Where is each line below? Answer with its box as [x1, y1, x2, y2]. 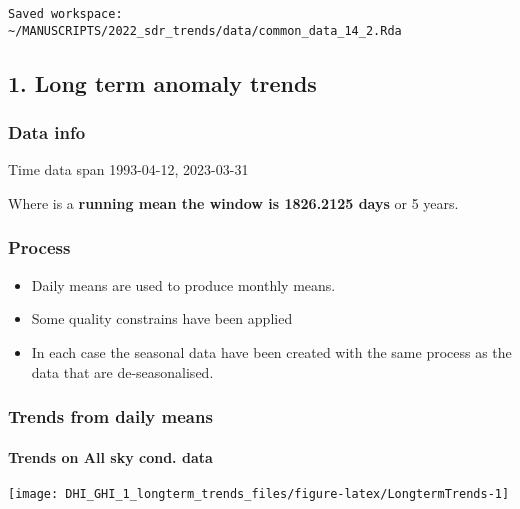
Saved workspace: [8, 7, 123, 21]
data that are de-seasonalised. [31, 361, 214, 382]
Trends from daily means [8, 404, 213, 429]
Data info [8, 120, 86, 145]
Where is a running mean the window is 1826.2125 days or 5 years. [8, 192, 459, 213]
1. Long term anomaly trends [8, 67, 317, 98]
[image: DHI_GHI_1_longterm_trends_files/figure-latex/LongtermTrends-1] [8, 486, 510, 501]
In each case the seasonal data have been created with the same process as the [31, 341, 512, 362]
